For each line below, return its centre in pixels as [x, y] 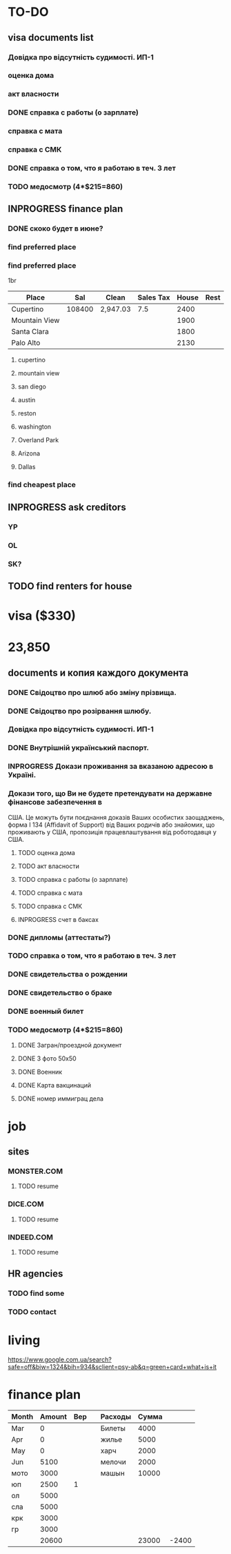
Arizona [29, 453]
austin [27, 400]
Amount [53, 1417]
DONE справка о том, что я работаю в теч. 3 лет [92, 168]
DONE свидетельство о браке [60, 993]
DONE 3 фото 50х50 [47, 1058]
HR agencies [36, 1274]
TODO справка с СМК [50, 906]
